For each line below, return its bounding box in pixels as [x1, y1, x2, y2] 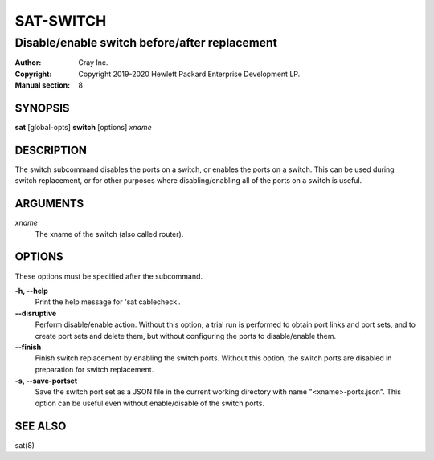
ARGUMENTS [14, 197, 84, 210]
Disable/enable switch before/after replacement [14, 35, 277, 50]
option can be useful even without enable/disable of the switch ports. [35, 398, 265, 408]
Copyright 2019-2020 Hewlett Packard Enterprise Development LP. [78, 69, 301, 79]
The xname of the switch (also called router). [35, 229, 184, 238]
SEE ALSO [14, 419, 67, 433]
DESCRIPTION [14, 143, 88, 157]
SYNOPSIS [14, 101, 70, 115]
